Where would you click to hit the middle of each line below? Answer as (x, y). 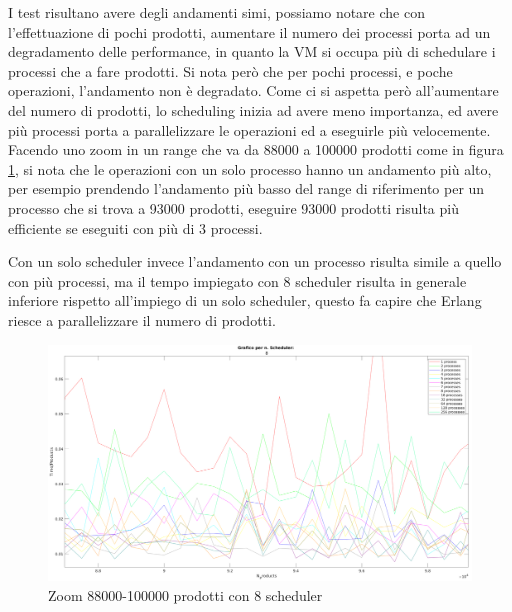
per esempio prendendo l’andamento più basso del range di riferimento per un (246, 188)
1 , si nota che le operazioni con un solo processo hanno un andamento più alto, (250, 168)
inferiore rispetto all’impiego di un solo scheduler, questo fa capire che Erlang (245, 300)
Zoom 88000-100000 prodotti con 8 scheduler (185, 594)
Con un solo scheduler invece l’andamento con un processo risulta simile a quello (255, 261)
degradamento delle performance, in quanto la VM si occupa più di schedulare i (252, 51)
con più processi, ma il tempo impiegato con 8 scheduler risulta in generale (237, 280)
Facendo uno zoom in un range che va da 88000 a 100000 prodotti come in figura (256, 149)
